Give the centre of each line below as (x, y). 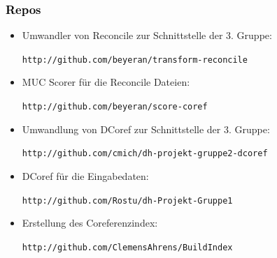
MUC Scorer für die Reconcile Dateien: (106, 82)
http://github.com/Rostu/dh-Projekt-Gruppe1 (127, 200)
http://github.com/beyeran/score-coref (115, 107)
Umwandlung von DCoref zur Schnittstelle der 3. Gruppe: (146, 129)
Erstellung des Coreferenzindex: (90, 223)
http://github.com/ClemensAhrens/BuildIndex (127, 247)
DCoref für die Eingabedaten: (85, 175)
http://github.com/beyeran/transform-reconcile (135, 60)
